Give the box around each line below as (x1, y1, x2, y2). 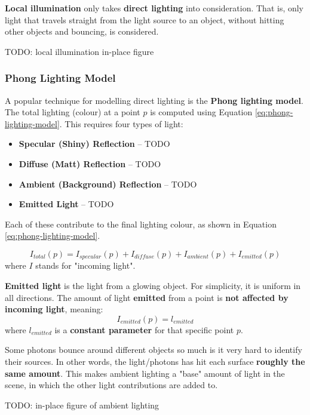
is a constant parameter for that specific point (54, 323, 234, 336)
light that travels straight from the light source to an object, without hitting (5, 13, 284, 26)
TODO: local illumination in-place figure (5, 45, 154, 57)
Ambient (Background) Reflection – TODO (19, 177, 197, 190)
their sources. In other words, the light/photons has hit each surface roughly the (5, 355, 305, 367)
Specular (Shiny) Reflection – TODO (19, 137, 170, 150)
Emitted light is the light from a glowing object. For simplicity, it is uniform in (5, 279, 301, 291)
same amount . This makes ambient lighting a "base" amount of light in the (5, 367, 285, 379)
